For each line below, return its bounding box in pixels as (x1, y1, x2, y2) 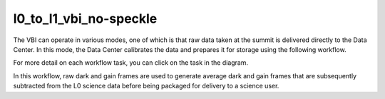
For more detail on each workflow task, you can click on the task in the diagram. (13, 58, 249, 67)
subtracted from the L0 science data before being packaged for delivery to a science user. (13, 82, 279, 90)
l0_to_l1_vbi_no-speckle (13, 11, 158, 26)
